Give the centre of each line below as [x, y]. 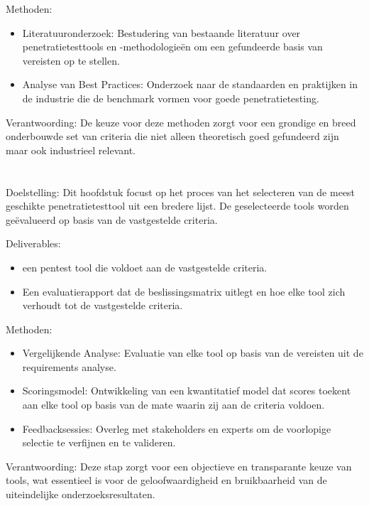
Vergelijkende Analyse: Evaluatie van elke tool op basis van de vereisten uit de [193, 353]
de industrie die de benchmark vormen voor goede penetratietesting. [171, 98]
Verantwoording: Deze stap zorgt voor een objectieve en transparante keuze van [179, 466]
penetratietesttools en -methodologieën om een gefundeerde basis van [172, 47]
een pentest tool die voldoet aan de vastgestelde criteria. [145, 267]
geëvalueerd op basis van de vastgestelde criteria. [112, 219]
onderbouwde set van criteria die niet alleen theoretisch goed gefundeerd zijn [172, 136]
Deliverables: [33, 243]
